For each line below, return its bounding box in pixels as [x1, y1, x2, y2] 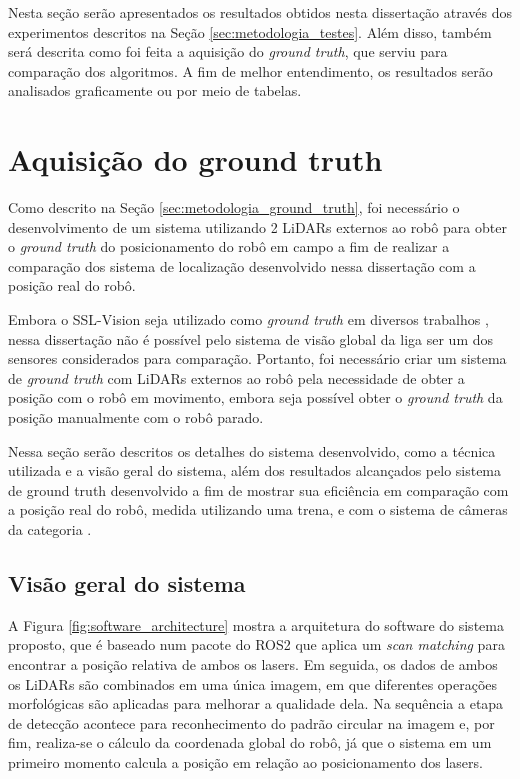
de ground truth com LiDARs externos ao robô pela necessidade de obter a [8, 367, 465, 388]
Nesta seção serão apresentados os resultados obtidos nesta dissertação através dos [8, 2, 513, 22]
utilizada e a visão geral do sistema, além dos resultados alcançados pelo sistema [8, 460, 502, 481]
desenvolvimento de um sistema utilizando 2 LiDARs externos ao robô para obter [8, 216, 507, 237]
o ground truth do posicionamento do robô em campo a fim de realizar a [8, 236, 450, 257]
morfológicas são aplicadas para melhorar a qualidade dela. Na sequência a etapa [8, 693, 504, 714]
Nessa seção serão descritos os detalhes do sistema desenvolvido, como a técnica [8, 440, 496, 461]
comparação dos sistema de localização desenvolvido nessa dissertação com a [8, 255, 476, 276]
